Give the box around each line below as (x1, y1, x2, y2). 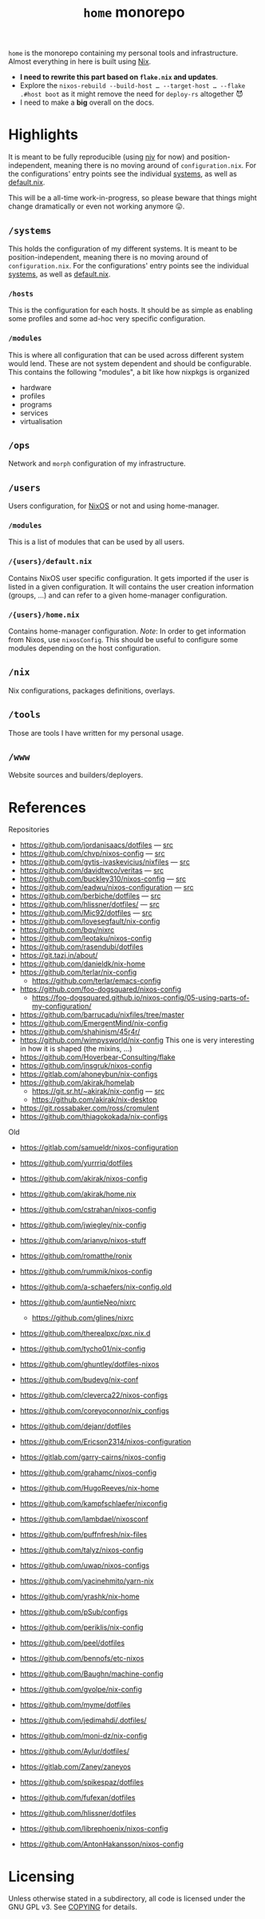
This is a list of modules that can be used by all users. (8, 537, 185, 546)
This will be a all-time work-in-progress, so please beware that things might (8, 193, 257, 203)
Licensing (8, 1867, 75, 1885)
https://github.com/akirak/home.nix (19, 1190, 136, 1199)
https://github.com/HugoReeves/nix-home (19, 1484, 160, 1493)
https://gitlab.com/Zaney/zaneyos (19, 1762, 132, 1772)
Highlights (8, 125, 78, 144)
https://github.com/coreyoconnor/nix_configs (19, 1406, 170, 1416)
